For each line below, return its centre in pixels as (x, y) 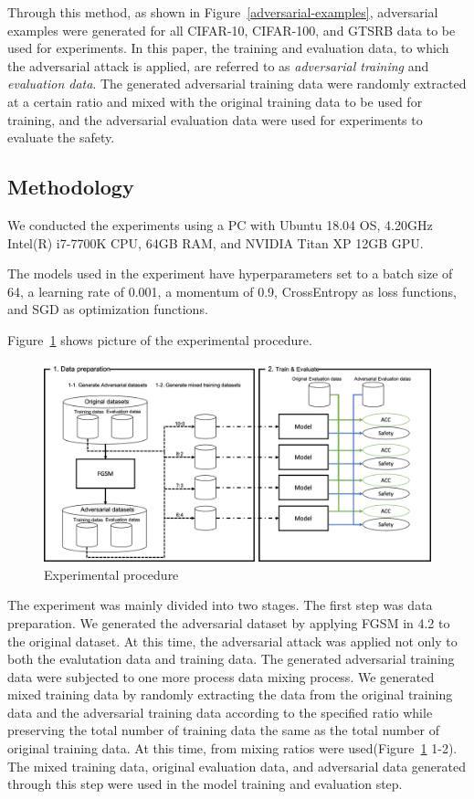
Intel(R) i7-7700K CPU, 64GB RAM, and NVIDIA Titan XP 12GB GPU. (216, 242)
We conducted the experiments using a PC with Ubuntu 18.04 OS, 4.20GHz (220, 224)
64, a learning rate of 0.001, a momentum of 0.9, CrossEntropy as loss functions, (232, 291)
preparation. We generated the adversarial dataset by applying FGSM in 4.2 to (229, 622)
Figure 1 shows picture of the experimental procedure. (160, 339)
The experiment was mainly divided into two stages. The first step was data (220, 605)
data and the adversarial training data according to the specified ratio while (220, 712)
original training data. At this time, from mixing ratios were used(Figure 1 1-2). (232, 748)
